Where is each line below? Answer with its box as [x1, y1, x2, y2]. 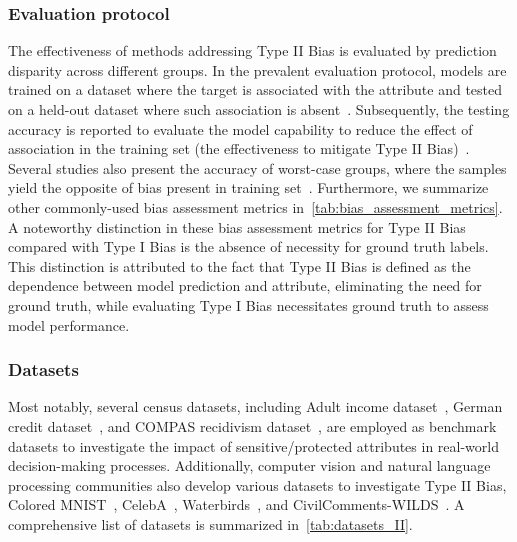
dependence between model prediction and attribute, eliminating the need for [8, 275, 482, 296]
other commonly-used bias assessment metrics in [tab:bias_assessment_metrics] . [8, 196, 503, 217]
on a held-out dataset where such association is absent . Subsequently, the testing [8, 99, 510, 119]
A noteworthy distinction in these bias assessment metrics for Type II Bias [8, 216, 466, 237]
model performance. [8, 314, 130, 335]
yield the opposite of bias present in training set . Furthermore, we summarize [8, 177, 489, 198]
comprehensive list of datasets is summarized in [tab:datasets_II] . [8, 513, 413, 534]
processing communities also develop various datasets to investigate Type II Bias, [8, 474, 507, 495]
